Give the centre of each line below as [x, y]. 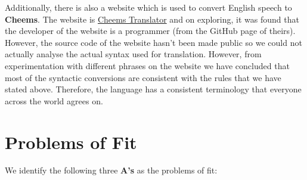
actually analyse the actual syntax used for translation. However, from [133, 54]
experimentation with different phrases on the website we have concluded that [147, 65]
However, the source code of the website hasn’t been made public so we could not [153, 42]
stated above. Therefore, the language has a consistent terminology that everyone [153, 89]
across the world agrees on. [54, 100]
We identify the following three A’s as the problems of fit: [111, 170]
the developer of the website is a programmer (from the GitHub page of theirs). [150, 31]
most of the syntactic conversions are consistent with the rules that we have [143, 77]
